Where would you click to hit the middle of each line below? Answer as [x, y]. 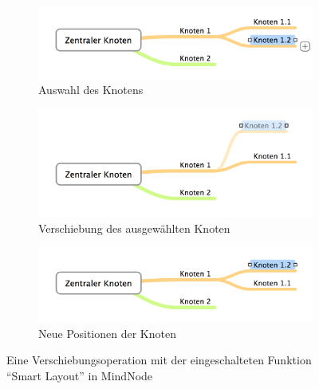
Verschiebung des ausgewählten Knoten [134, 228]
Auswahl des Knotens [91, 90]
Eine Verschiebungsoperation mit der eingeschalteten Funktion [159, 360]
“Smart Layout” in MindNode [80, 375]
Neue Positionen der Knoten [107, 333]
